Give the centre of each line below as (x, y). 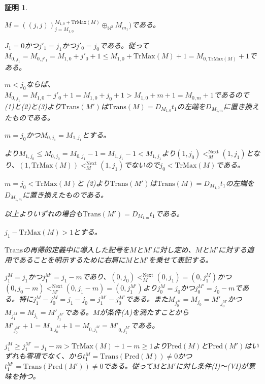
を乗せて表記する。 (180, 259)
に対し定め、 (174, 250)
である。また (147, 299)
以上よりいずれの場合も (44, 213)
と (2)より (93, 183)
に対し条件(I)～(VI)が (212, 365)
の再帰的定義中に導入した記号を (76, 250)
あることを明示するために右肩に (72, 259)
